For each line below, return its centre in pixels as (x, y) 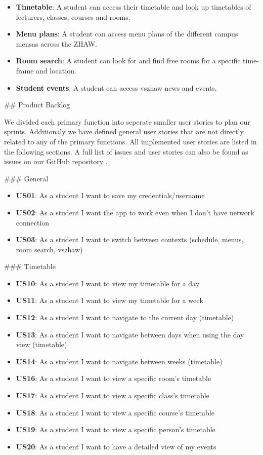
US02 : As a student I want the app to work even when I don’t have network (135, 212)
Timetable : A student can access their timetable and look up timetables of (134, 7)
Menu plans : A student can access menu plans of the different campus (127, 34)
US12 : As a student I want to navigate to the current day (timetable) (125, 317)
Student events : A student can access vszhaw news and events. (116, 87)
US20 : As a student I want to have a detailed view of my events (116, 446)
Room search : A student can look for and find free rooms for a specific (128, 61)
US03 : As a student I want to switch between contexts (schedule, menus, (130, 239)
